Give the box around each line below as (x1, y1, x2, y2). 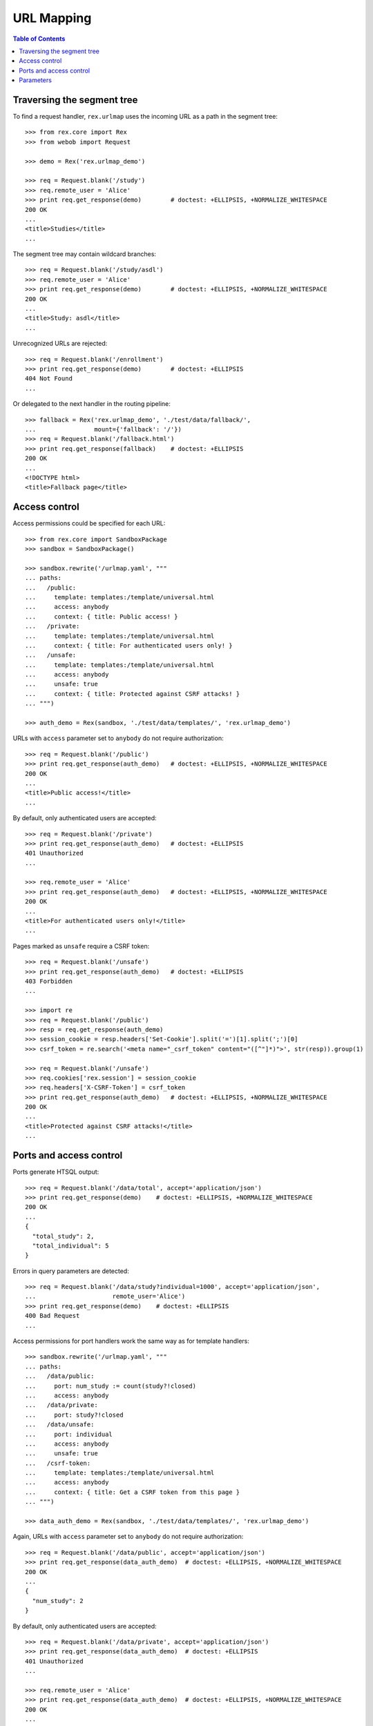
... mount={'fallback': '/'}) (25, 425, 182, 433)
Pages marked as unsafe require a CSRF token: (12, 942, 150, 950)
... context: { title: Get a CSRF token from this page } (25, 1488, 240, 1496)
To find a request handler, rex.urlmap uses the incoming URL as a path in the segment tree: (12, 113, 278, 121)
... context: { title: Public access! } (25, 612, 179, 621)
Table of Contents (12, 35, 66, 43)
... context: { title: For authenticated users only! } (25, 641, 233, 649)
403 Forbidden (25, 978, 73, 985)
